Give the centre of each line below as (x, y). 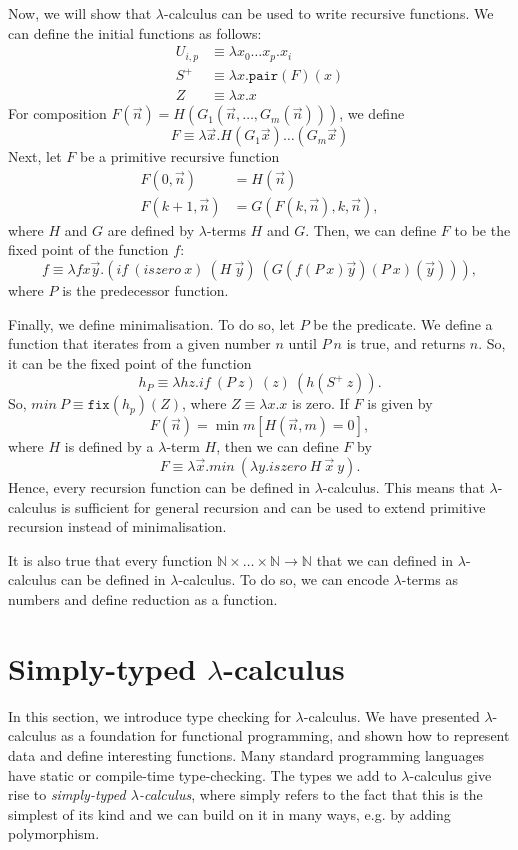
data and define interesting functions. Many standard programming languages (246, 754)
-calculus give (450, 774)
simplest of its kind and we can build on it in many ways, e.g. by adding (229, 813)
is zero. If (320, 403)
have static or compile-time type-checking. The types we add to (202, 774)
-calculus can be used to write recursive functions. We (329, 13)
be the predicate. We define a (403, 323)
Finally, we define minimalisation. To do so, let (151, 323)
